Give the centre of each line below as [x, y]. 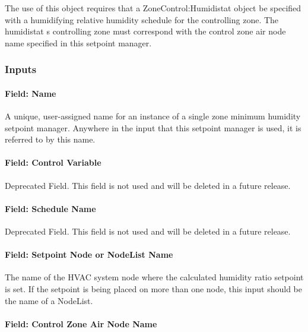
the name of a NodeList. [49, 300]
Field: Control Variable [53, 162]
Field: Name [31, 93]
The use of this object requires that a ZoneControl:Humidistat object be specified [153, 8]
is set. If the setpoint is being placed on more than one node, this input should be [154, 288]
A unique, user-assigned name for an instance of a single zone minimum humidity [153, 116]
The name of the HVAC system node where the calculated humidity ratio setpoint [154, 277]
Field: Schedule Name [50, 208]
